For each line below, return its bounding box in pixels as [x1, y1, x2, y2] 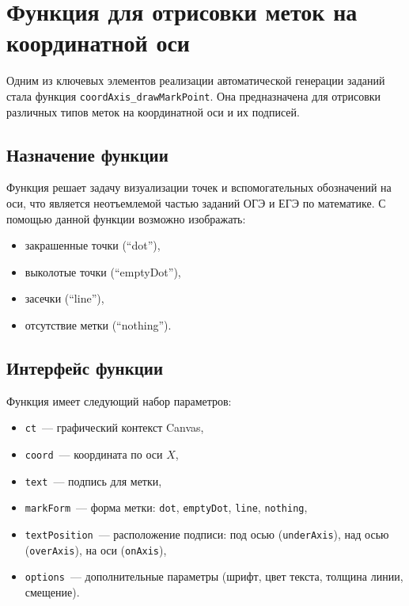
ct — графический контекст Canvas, [25, 419, 204, 436]
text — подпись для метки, [25, 472, 162, 489]
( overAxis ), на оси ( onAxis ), [25, 541, 167, 558]
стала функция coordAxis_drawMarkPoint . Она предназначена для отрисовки [6, 87, 381, 104]
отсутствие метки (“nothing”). [25, 316, 172, 333]
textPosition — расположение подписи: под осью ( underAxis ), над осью [25, 525, 389, 542]
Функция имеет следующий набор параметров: [6, 392, 232, 409]
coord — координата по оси [25, 445, 163, 462]
